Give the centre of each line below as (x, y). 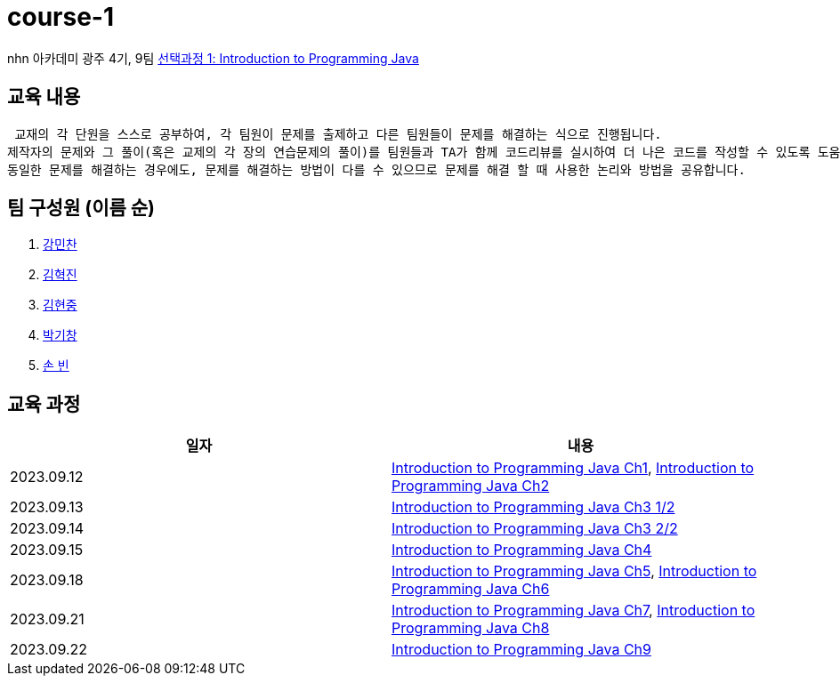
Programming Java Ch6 (471, 589)
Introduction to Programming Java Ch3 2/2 (535, 529)
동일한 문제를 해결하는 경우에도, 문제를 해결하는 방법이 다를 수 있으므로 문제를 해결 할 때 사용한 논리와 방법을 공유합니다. (376, 169)
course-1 (61, 17)
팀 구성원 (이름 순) (81, 208)
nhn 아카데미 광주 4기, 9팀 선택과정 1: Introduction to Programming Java (213, 58)
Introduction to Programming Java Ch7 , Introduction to (573, 611)
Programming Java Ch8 (471, 628)
